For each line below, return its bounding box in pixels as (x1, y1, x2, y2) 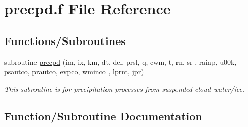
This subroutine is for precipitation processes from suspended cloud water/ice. (4, 83, 245, 94)
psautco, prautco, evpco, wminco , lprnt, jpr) (4, 66, 144, 77)
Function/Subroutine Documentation (4, 108, 202, 123)
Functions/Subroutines (4, 32, 126, 48)
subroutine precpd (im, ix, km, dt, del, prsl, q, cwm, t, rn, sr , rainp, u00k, (4, 56, 237, 67)
